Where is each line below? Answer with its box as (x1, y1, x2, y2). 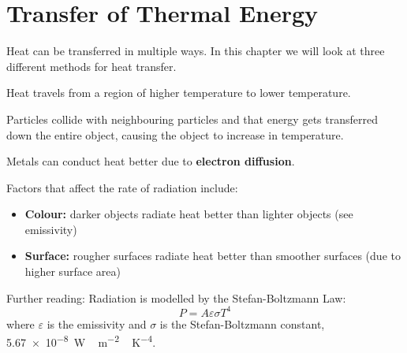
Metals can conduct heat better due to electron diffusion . (6, 153, 295, 169)
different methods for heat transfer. (6, 58, 177, 74)
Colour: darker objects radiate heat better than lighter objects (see (24, 206, 353, 222)
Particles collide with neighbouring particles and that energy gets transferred (6, 110, 378, 127)
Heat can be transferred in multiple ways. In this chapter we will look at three (6, 43, 385, 59)
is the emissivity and (47, 315, 147, 332)
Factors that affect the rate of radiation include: (6, 179, 238, 195)
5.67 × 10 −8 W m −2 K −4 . (6, 332, 156, 350)
